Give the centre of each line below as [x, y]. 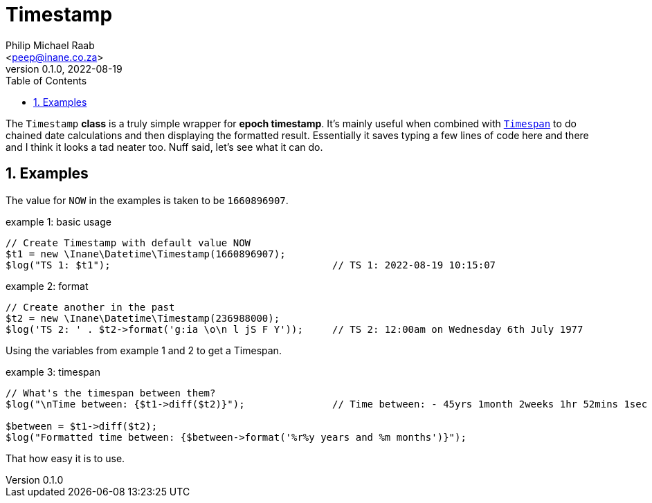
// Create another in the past [90, 307]
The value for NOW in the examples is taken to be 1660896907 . [147, 200]
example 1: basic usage [58, 221]
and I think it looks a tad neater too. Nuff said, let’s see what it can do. [164, 147]
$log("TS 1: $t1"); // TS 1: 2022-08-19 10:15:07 [251, 265]
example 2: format [47, 286]
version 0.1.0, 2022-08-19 [64, 68]
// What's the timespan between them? [111, 393]
